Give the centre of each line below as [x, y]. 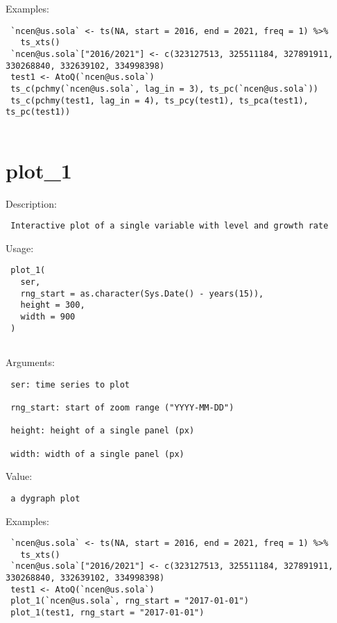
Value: [19, 476]
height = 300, [53, 305]
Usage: [20, 248]
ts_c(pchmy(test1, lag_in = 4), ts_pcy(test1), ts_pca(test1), [159, 100]
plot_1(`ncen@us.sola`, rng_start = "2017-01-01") [130, 601]
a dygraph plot [45, 498]
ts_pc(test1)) [38, 112]
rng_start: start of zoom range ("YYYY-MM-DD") [122, 407]
